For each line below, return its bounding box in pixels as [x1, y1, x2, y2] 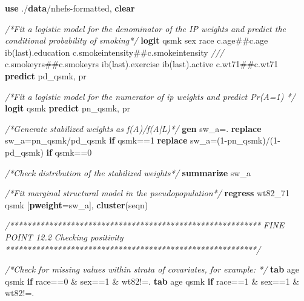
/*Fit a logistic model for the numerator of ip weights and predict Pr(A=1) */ [5, 90, 296, 102]
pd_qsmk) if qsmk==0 [5, 145, 92, 158]
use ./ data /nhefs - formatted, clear [5, 2, 135, 14]
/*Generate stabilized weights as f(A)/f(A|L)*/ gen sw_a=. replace [5, 122, 262, 134]
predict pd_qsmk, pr [5, 69, 87, 82]
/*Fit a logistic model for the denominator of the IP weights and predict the [5, 22, 286, 35]
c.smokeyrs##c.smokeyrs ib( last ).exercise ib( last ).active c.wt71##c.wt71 [5, 58, 279, 70]
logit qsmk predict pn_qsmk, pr [5, 102, 130, 114]
